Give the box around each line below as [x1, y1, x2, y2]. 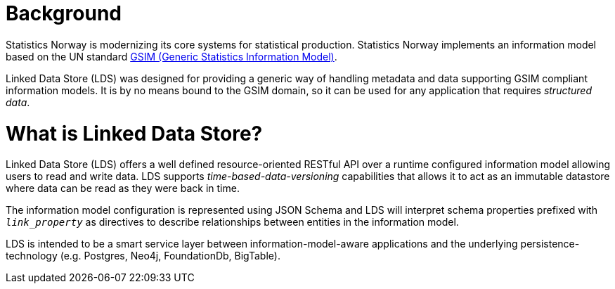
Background [6, 1, 122, 25]
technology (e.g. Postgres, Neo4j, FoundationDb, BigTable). [6, 250, 280, 262]
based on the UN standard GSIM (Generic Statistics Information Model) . [6, 50, 337, 63]
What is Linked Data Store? [6, 121, 263, 146]
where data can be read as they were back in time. [6, 182, 240, 195]
